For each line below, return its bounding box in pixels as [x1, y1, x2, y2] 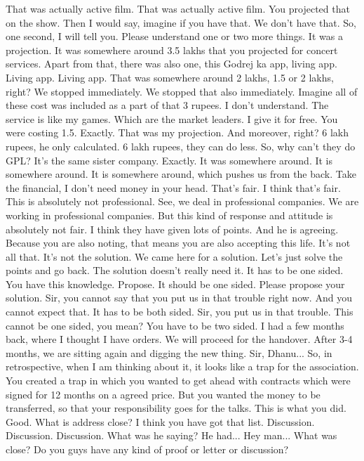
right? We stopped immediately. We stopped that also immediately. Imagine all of [6, 84, 358, 98]
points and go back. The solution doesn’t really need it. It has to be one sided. [6, 263, 344, 278]
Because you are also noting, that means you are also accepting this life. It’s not [6, 235, 351, 250]
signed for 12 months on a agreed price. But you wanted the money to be [6, 387, 321, 401]
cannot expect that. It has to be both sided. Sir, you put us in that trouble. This [6, 304, 353, 319]
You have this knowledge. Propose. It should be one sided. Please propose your [6, 276, 345, 291]
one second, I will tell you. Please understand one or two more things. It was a [6, 29, 343, 44]
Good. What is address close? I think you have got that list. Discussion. [6, 414, 315, 429]
